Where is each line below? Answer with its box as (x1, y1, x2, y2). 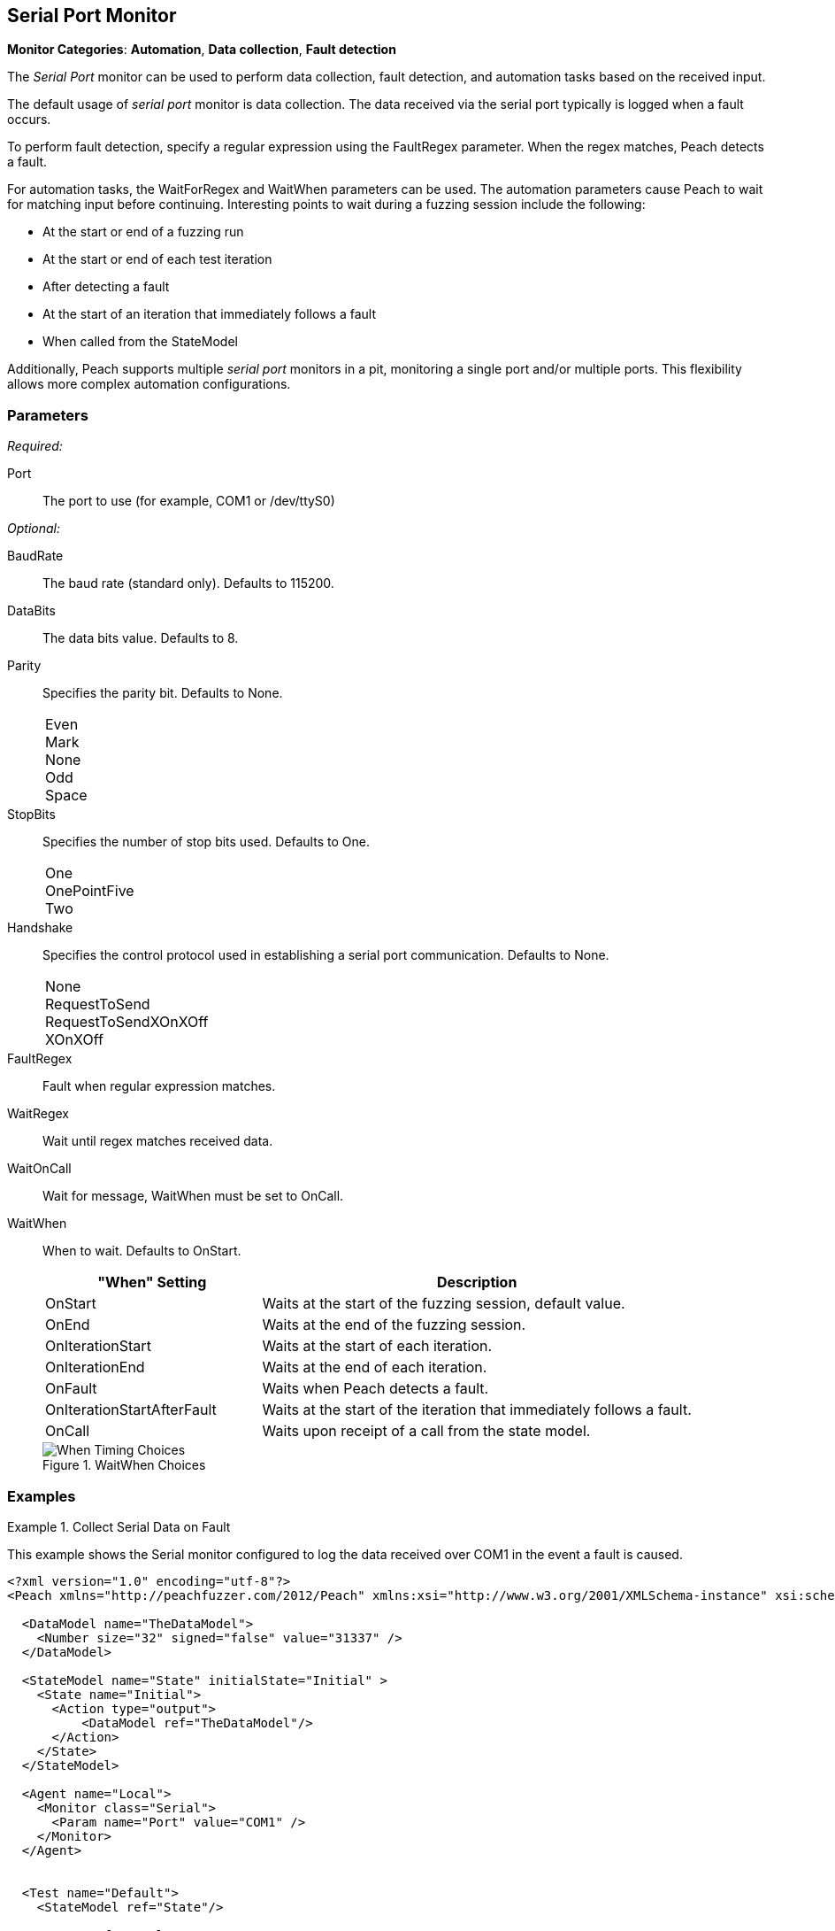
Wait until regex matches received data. (42, 1133, 273, 1149)
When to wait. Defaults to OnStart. (42, 1243, 241, 1259)
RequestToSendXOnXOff (45, 1013, 209, 1031)
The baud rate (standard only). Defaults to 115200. (42, 575, 334, 591)
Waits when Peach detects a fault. (262, 1379, 489, 1398)
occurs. (7, 112, 51, 127)
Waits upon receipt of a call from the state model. (262, 1422, 591, 1441)
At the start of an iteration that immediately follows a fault (42, 306, 377, 322)
